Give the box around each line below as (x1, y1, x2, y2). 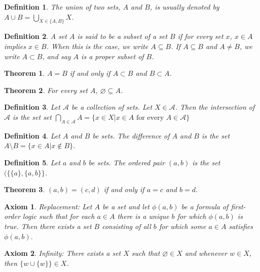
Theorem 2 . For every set (4, 84, 88, 95)
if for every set (177, 31, 224, 41)
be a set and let (102, 201, 150, 211)
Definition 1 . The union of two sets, (4, 2, 121, 12)
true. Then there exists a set (4, 220, 92, 231)
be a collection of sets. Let (71, 102, 153, 112)
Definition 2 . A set (4, 31, 67, 41)
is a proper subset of (81, 51, 144, 61)
